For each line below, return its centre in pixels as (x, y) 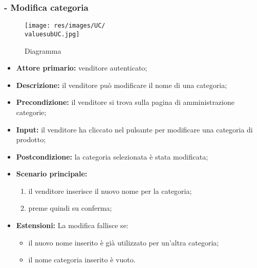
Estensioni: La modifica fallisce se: (72, 225)
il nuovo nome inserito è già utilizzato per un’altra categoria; (124, 242)
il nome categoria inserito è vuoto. (82, 260)
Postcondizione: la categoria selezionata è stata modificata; (112, 156)
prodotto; (31, 139)
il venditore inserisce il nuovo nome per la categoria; (110, 191)
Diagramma (43, 50)
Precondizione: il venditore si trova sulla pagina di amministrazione (125, 102)
